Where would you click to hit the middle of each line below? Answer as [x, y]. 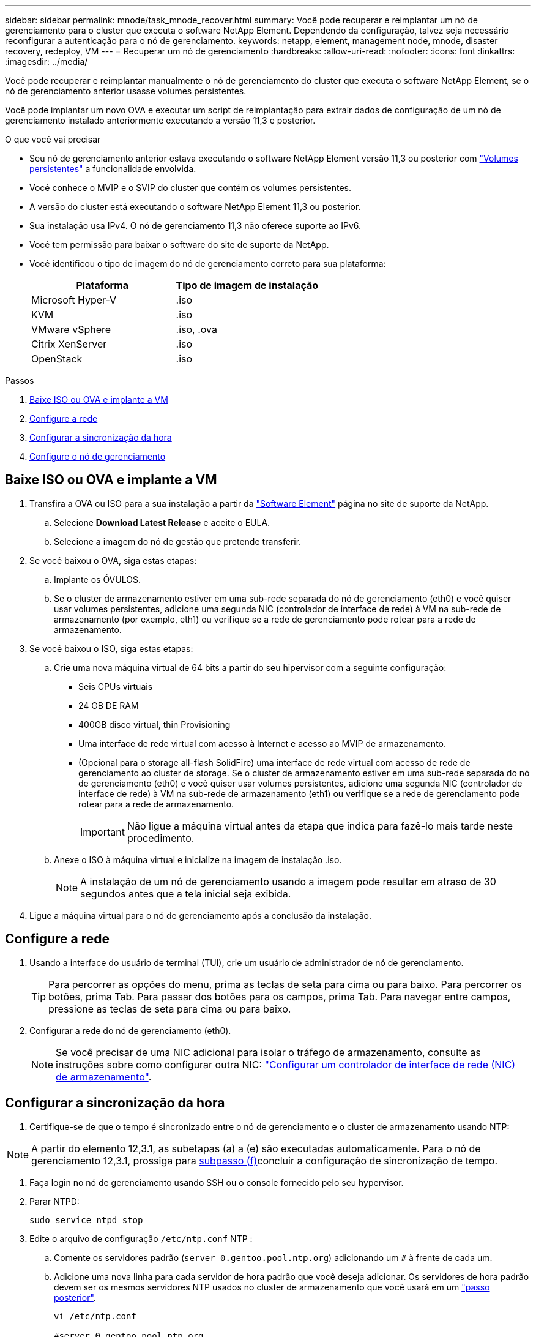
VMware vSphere [71, 329]
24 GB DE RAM [109, 705]
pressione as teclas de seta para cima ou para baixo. [170, 1009]
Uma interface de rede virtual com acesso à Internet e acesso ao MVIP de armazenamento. [262, 743]
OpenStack [57, 359]
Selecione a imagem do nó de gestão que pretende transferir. [178, 541]
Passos [20, 380]
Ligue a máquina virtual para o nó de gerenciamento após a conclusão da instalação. [200, 915]
